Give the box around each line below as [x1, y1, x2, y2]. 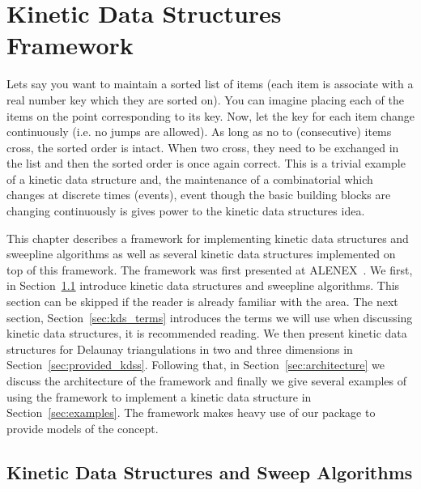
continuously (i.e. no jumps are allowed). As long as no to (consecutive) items [6, 123, 392, 140]
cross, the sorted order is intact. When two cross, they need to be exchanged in [6, 138, 399, 155]
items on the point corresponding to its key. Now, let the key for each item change [6, 107, 415, 124]
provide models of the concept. [6, 419, 159, 436]
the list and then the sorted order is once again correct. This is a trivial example [6, 155, 406, 172]
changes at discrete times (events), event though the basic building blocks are [6, 186, 391, 203]
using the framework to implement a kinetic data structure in [6, 388, 312, 405]
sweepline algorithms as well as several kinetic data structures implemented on [6, 245, 396, 262]
